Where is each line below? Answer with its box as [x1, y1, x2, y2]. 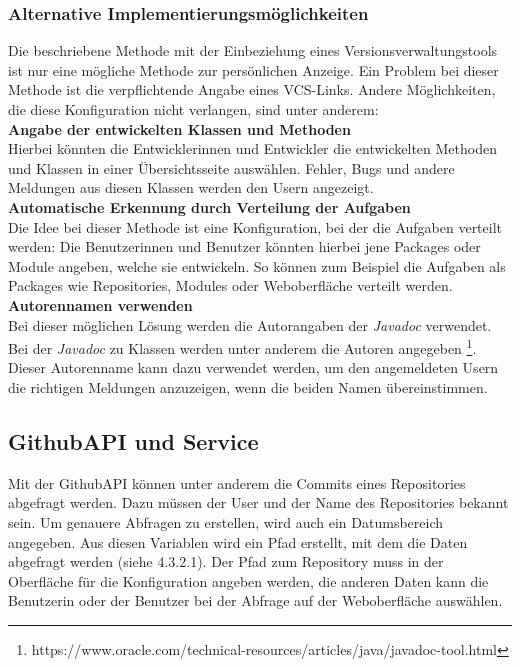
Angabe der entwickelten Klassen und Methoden [8, 118, 351, 139]
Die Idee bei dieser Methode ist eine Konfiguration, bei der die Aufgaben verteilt [8, 216, 503, 237]
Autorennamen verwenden [8, 294, 193, 315]
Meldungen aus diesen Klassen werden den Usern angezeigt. [8, 177, 374, 198]
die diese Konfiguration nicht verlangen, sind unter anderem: [8, 99, 379, 119]
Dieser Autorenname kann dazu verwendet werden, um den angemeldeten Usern [8, 357, 499, 378]
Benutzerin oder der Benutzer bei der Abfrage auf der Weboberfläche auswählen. [8, 590, 503, 611]
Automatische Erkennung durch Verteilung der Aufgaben [8, 196, 411, 217]
